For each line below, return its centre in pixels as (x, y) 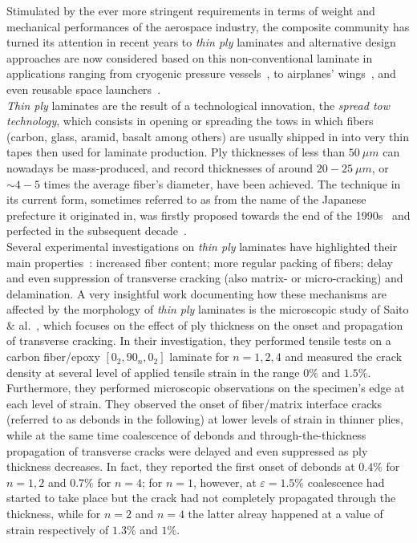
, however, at (225, 482)
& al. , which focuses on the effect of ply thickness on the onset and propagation (205, 324)
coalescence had (346, 482)
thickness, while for (54, 513)
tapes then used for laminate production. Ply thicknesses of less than (176, 152)
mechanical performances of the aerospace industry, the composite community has (208, 26)
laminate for (199, 357)
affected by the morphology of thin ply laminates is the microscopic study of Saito (208, 309)
